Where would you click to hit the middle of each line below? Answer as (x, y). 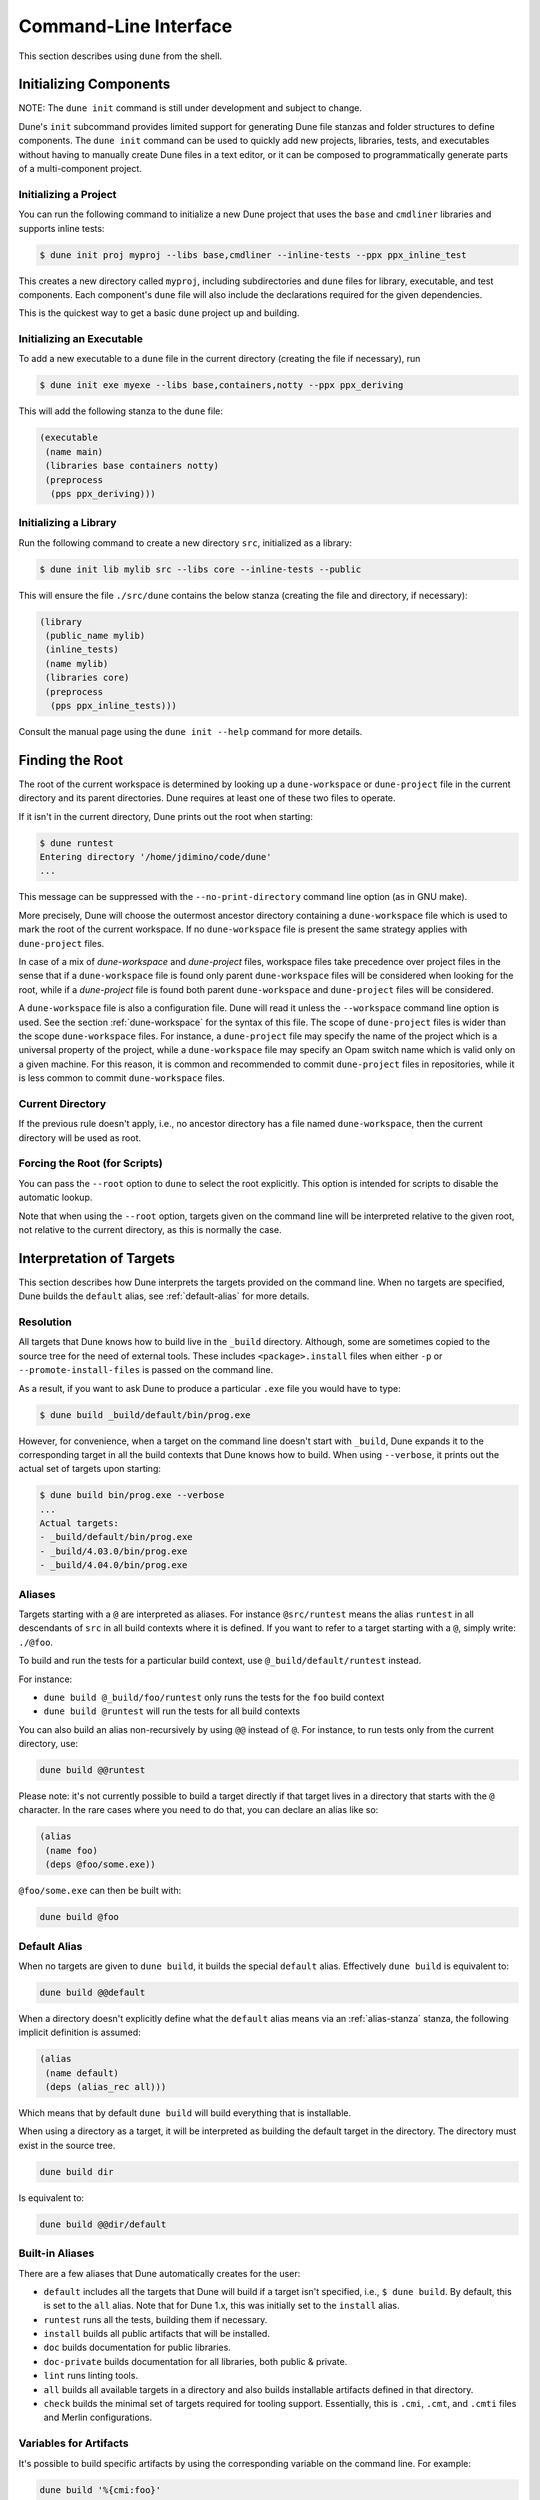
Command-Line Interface (125, 26)
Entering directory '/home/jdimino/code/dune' (155, 857)
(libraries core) (87, 678)
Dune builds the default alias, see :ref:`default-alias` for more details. (164, 1296)
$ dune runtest (76, 843)
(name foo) (72, 1850)
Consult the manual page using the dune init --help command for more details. (190, 731)
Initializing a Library (67, 523)
